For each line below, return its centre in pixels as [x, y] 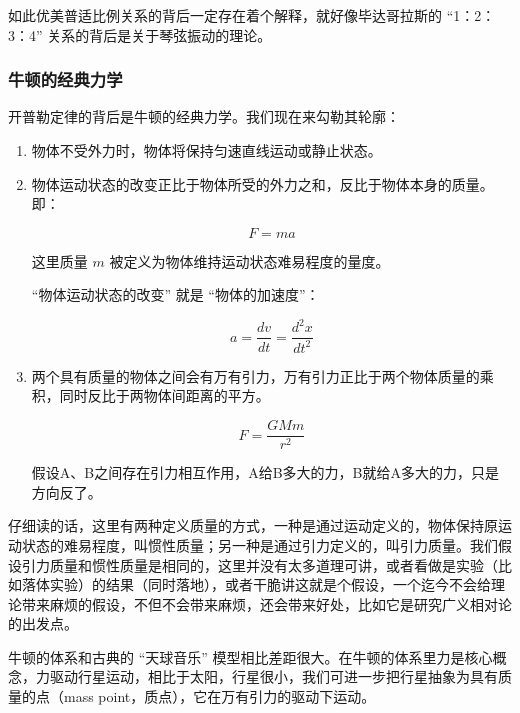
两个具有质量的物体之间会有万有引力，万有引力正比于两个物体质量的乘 [262, 375]
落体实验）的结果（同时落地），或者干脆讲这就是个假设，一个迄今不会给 [256, 584]
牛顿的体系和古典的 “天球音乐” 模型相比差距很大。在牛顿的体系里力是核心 [250, 656]
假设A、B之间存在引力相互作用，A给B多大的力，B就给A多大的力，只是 [265, 472]
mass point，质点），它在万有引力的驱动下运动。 [219, 696]
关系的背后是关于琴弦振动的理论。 [159, 34]
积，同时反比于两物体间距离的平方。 [150, 395]
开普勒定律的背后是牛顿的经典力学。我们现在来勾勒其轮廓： [204, 116]
